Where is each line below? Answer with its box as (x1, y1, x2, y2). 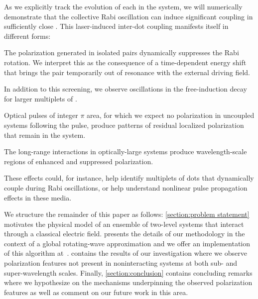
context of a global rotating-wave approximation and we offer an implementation (4, 238, 251, 248)
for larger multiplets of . (4, 93, 77, 103)
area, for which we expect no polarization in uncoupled (87, 110, 255, 120)
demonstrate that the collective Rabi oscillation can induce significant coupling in (4, 11, 253, 21)
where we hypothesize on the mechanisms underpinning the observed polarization (4, 277, 253, 288)
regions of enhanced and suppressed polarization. (4, 156, 153, 166)
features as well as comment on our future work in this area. (4, 287, 188, 297)
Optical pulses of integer (4, 110, 78, 120)
